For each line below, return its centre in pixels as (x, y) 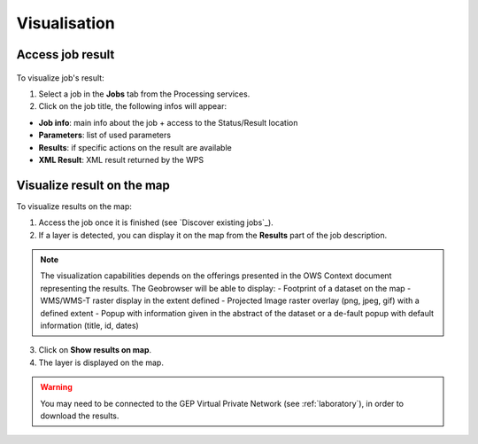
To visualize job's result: (61, 78)
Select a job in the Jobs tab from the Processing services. (144, 94)
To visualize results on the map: (74, 206)
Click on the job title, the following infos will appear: (133, 106)
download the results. (80, 416)
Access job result (66, 55)
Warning (56, 387)
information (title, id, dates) (89, 325)
